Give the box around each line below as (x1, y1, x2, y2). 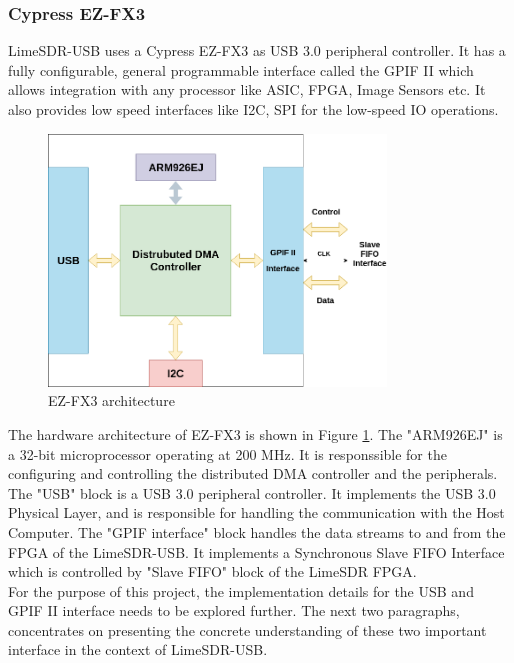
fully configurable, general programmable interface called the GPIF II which (8, 59, 474, 80)
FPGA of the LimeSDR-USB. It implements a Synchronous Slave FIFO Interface (8, 541, 505, 562)
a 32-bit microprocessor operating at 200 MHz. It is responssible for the (8, 443, 447, 464)
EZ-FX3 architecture (48, 390, 175, 411)
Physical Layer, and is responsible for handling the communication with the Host (8, 502, 505, 523)
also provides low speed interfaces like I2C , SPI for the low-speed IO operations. (8, 99, 499, 119)
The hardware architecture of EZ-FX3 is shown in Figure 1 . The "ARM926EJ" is (8, 423, 503, 444)
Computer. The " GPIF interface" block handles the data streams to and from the (8, 521, 506, 542)
